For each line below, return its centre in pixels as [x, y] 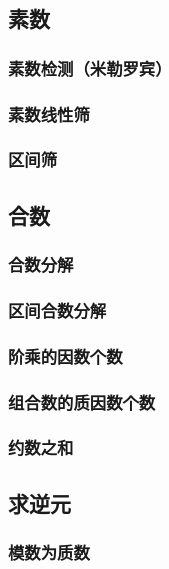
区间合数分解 [57, 309]
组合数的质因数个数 [82, 401]
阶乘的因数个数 [65, 355]
